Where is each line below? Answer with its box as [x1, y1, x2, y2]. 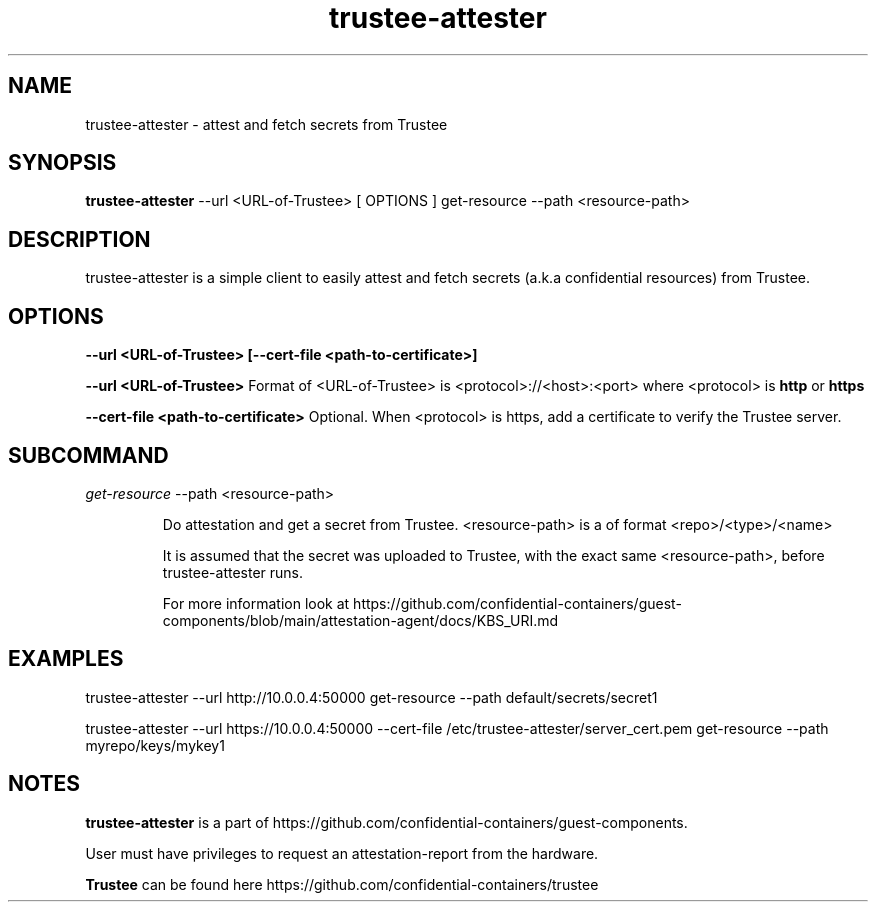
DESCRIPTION [8, 226, 151, 252]
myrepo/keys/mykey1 [85, 736, 225, 754]
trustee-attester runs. [162, 563, 304, 581]
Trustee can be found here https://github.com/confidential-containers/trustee [85, 875, 599, 893]
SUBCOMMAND [8, 442, 169, 468]
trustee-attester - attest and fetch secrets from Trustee [85, 115, 448, 133]
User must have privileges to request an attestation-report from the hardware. [85, 844, 599, 862]
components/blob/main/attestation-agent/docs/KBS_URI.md [162, 611, 559, 629]
